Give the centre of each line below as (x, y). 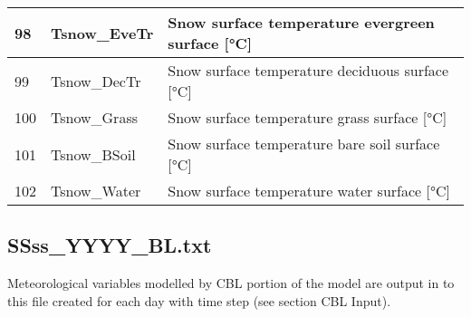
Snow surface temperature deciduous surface (308, 70)
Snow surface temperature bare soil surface (304, 144)
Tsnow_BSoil (93, 154)
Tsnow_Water (96, 191)
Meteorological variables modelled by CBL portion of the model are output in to (231, 283)
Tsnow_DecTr (96, 81)
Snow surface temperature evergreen (301, 22)
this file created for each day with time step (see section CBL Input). (199, 300)
